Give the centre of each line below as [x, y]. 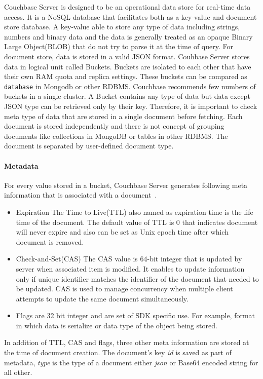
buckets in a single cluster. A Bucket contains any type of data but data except [127, 96]
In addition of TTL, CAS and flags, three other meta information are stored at [127, 342]
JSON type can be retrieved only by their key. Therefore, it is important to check [131, 106]
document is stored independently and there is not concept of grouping [114, 126]
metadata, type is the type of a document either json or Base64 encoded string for [131, 362]
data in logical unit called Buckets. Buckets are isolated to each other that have [128, 66]
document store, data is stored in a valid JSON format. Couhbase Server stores [127, 56]
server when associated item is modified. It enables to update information [130, 268]
